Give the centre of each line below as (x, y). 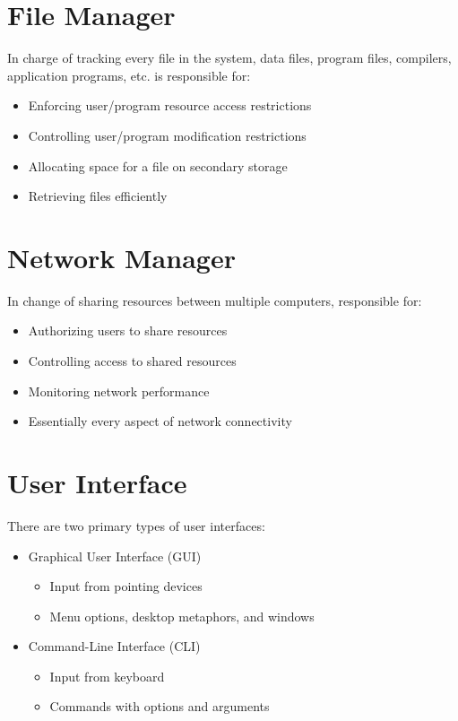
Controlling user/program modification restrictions (167, 135)
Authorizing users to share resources (128, 330)
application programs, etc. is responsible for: (129, 75)
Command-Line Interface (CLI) (114, 646)
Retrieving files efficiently (98, 196)
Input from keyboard (107, 676)
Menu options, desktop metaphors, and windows (182, 616)
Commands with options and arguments (160, 706)
